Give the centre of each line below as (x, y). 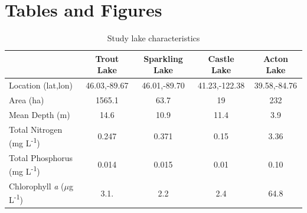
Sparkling (163, 58)
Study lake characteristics (153, 38)
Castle (221, 58)
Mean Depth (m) (40, 114)
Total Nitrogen (36, 129)
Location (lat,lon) (41, 85)
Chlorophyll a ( (37, 186)
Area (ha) (27, 100)
